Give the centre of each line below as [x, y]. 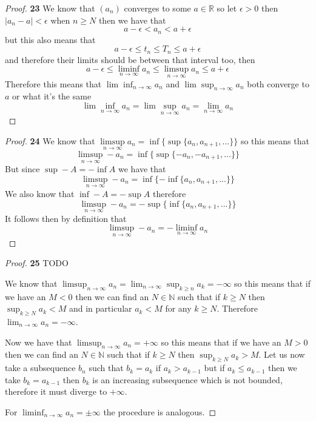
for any [178, 308]
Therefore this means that [53, 83]
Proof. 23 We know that [50, 8]
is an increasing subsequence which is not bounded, [187, 379]
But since [22, 169]
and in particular [100, 308]
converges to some [157, 8]
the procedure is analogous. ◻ [160, 411]
